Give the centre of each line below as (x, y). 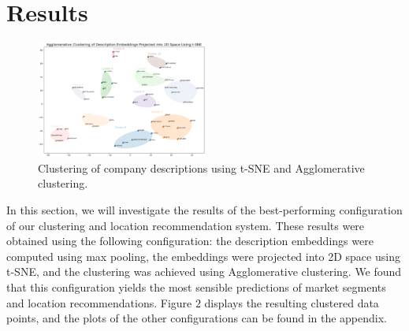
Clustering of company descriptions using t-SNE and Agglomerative (201, 167)
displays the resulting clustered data (292, 302)
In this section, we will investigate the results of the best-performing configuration (204, 210)
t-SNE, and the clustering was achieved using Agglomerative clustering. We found (204, 271)
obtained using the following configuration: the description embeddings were (190, 241)
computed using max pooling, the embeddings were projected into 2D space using (203, 256)
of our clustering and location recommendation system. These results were (186, 225)
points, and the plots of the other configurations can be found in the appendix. (197, 318)
